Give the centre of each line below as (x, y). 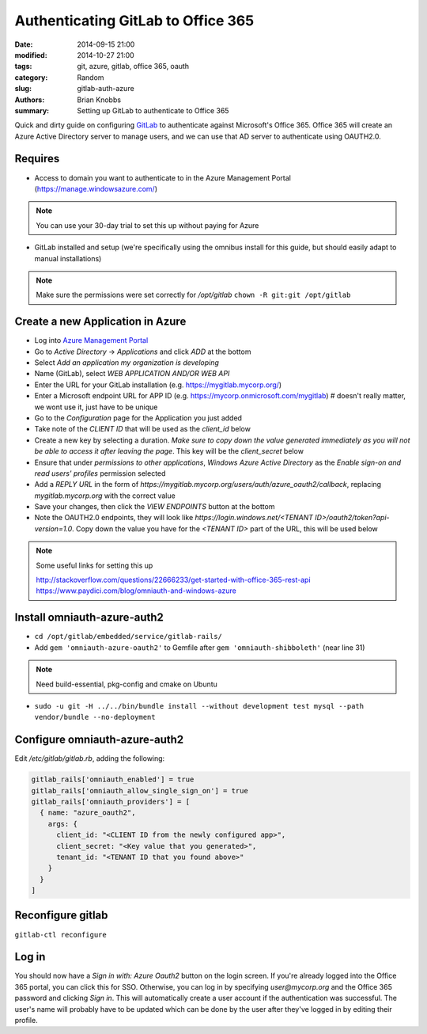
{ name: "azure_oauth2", (88, 813)
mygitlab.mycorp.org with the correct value (105, 496)
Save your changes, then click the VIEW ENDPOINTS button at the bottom (155, 507)
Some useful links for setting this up (94, 565)
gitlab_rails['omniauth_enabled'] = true (113, 779)
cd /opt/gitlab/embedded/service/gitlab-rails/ (128, 637)
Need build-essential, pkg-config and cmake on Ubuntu (127, 684)
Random (91, 77)
